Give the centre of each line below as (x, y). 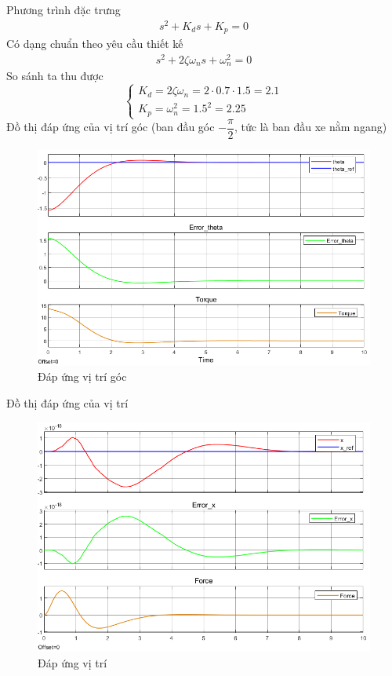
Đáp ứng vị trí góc (82, 376)
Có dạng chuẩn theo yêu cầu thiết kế (95, 44)
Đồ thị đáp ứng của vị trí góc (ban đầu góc (111, 127)
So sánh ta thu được (55, 76)
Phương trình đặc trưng (64, 9)
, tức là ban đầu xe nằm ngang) (311, 127)
